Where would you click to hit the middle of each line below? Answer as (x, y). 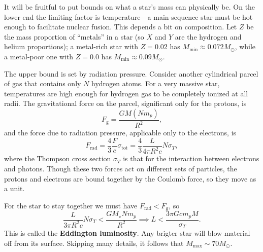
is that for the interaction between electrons (191, 158)
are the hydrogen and (208, 36)
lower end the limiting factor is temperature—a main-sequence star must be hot (128, 16)
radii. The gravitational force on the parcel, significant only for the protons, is (125, 103)
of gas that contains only (43, 83)
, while (245, 46)
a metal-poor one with (39, 56)
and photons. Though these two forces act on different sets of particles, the (121, 168)
